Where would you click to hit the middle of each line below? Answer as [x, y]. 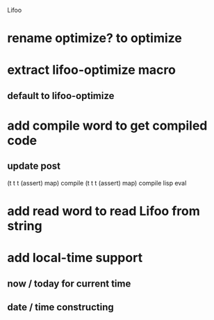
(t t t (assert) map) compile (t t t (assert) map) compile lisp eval [97, 183]
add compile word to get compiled [107, 125]
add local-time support [75, 258]
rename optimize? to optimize [94, 38]
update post [34, 166]
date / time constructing [61, 307]
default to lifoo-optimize [61, 96]
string [25, 226]
